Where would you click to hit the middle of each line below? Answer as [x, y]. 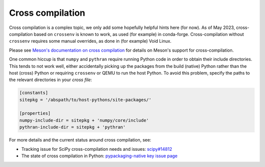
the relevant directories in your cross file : [51, 80]
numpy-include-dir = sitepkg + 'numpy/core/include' [84, 120]
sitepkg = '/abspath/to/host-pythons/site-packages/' [85, 100]
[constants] [34, 93]
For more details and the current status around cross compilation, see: [80, 140]
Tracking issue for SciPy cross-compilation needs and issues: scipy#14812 [97, 149]
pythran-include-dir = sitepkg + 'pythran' [73, 127]
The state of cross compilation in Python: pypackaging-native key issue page [99, 156]
